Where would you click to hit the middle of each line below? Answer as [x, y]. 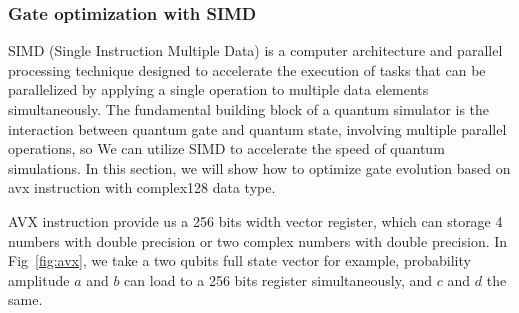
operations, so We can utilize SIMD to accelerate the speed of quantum [226, 148]
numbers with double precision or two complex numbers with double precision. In [258, 240]
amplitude [39, 279]
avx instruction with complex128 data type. [142, 187]
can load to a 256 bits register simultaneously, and [278, 279]
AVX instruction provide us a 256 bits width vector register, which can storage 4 [255, 220]
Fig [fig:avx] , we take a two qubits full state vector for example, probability [239, 260]
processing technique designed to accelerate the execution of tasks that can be [247, 69]
